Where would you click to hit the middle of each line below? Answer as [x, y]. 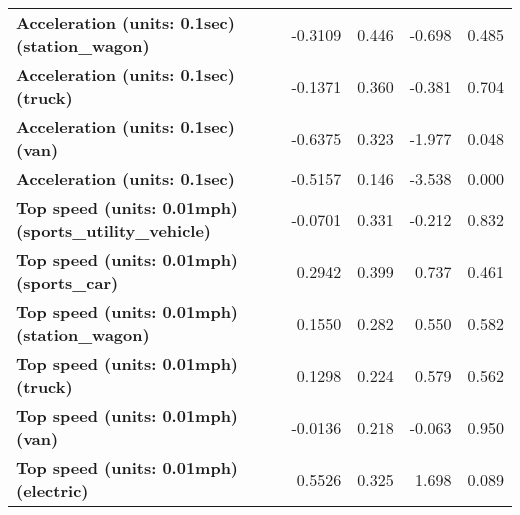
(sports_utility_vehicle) [114, 230]
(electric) [52, 490]
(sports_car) [67, 282]
